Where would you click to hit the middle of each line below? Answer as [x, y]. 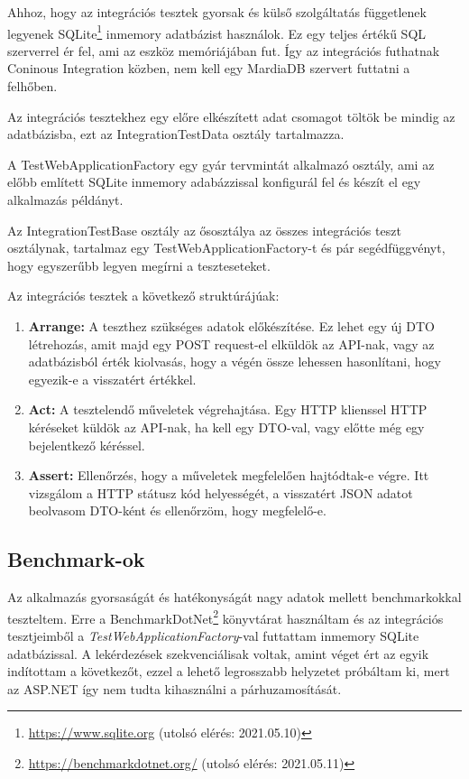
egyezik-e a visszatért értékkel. [112, 379]
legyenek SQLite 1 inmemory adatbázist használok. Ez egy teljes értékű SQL [217, 32]
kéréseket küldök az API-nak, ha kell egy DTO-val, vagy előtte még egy [226, 427]
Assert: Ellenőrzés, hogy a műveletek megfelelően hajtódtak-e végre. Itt [229, 475]
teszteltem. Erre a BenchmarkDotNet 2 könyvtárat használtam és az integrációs [225, 617]
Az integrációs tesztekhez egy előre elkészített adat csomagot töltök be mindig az [231, 116]
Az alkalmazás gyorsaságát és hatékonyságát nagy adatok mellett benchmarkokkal [234, 597]
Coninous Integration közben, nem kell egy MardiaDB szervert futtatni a [209, 68]
